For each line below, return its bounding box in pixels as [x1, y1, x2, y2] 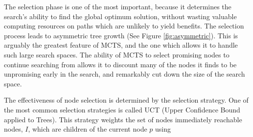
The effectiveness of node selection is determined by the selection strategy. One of [4, 95, 249, 105]
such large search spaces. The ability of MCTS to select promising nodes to [4, 49, 230, 59]
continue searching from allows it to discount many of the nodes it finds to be [4, 59, 237, 69]
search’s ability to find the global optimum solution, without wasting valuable [4, 11, 237, 21]
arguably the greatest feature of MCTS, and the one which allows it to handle [4, 40, 238, 50]
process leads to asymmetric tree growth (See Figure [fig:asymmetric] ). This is [4, 30, 238, 40]
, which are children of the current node [28, 124, 147, 134]
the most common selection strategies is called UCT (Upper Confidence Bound [4, 104, 240, 114]
